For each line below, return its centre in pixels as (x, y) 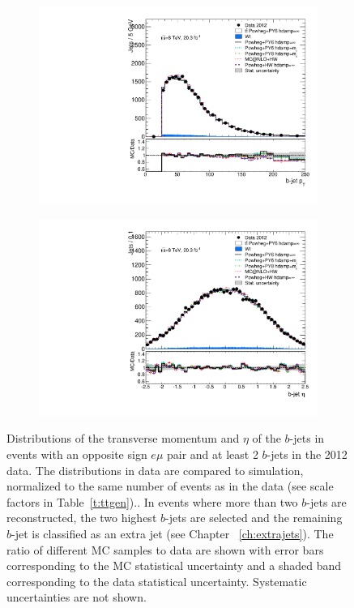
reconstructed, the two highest (82, 518)
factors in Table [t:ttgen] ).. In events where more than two (152, 501)
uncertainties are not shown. (77, 597)
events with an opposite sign (77, 454)
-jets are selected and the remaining (254, 518)
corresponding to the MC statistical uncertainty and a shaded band (174, 565)
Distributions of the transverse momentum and (123, 438)
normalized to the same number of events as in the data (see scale (170, 486)
